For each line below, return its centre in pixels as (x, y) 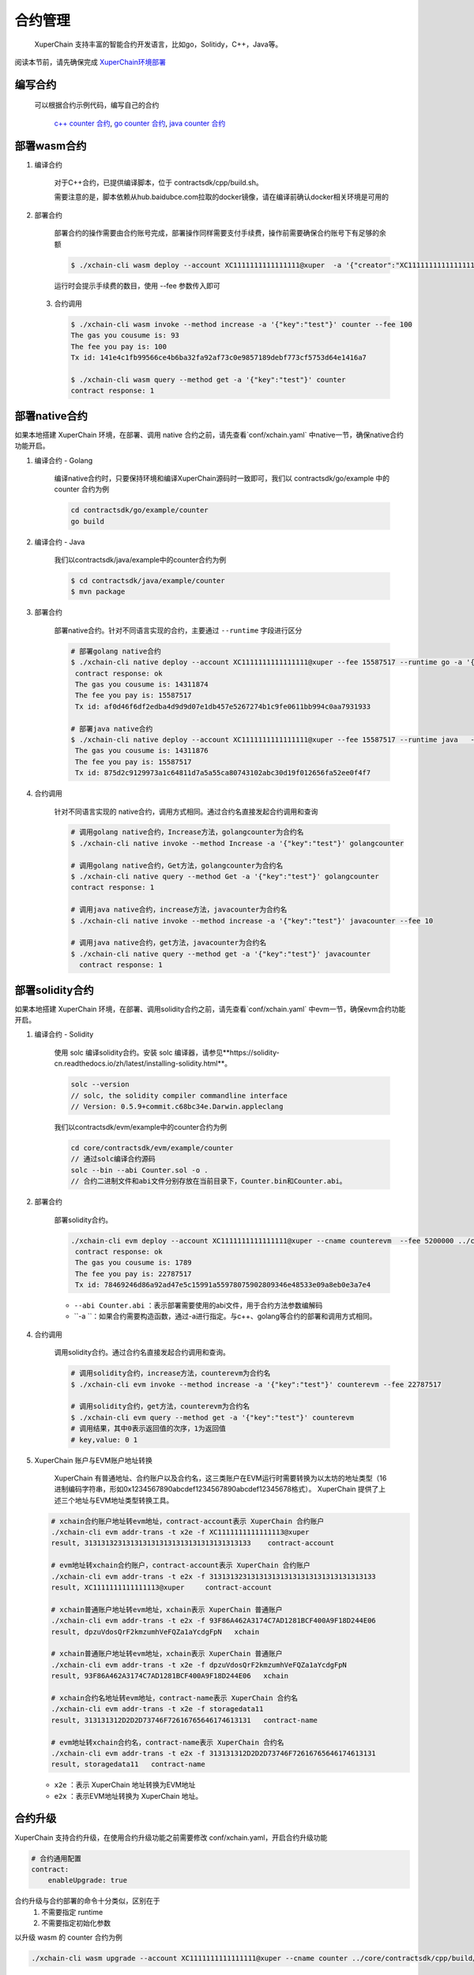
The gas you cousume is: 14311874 (142, 685)
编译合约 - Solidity (64, 1034)
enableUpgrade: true (88, 1881)
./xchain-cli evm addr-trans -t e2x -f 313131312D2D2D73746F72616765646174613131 (214, 1753)
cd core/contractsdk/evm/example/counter (152, 1148)
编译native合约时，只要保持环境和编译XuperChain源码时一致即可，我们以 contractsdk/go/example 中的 (222, 478)
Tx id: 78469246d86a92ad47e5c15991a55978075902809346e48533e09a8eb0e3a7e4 (223, 1285)
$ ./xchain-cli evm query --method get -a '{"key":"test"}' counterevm (213, 1417)
